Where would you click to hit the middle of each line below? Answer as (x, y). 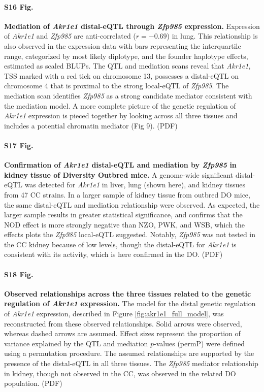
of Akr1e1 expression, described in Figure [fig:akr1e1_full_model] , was (114, 314)
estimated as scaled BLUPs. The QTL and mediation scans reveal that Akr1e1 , (127, 66)
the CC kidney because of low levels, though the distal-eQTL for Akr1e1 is (120, 244)
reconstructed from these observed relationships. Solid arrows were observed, (123, 323)
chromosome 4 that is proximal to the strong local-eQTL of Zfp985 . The (117, 86)
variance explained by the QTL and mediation (76, 343)
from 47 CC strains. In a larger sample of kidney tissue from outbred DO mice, (127, 194)
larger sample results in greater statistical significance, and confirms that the (123, 215)
